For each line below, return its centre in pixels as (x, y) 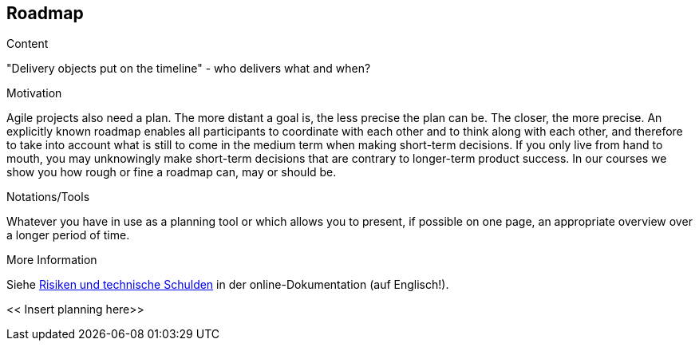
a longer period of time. (68, 235)
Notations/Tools (48, 197)
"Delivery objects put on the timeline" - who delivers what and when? (189, 69)
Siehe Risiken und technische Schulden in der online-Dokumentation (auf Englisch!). (228, 285)
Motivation (34, 93)
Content (28, 44)
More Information (52, 260)
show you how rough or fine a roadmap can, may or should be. (172, 172)
